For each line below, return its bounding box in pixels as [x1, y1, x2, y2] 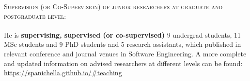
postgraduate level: [4, 11, 66, 21]
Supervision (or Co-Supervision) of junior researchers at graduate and [4, 1, 223, 11]
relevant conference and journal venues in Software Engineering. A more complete [4, 48, 247, 58]
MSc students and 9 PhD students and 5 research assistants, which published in [4, 39, 241, 49]
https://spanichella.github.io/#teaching [4, 67, 122, 78]
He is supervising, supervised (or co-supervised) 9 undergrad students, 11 [4, 29, 241, 40]
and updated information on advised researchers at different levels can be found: [4, 58, 243, 68]
